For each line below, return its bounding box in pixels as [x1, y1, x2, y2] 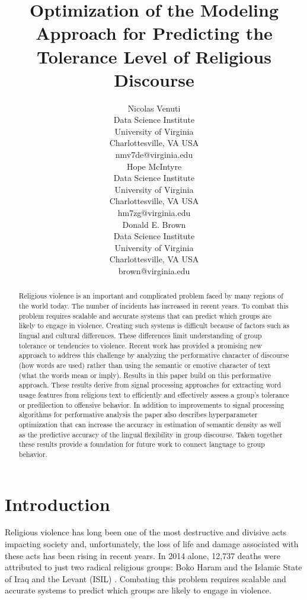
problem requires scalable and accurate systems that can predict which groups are [18, 310, 272, 320]
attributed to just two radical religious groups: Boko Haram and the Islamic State [5, 561, 302, 573]
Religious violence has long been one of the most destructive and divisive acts [5, 526, 287, 538]
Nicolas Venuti [127, 101, 181, 114]
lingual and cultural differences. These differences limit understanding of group [18, 331, 262, 341]
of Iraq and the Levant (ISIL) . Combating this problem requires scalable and [5, 572, 286, 585]
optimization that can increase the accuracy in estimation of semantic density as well [18, 419, 282, 429]
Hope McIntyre [126, 160, 182, 172]
